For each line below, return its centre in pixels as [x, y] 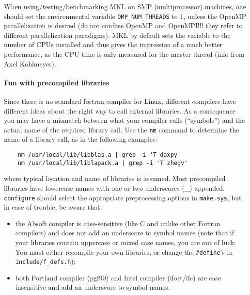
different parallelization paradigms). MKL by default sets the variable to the [117, 35]
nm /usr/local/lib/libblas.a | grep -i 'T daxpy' [99, 155]
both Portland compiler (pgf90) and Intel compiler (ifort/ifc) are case [118, 277]
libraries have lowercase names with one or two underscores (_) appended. [114, 188]
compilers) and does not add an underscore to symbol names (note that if [125, 233]
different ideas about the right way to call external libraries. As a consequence [120, 110]
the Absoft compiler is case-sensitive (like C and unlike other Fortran [118, 223]
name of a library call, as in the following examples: [81, 139]
